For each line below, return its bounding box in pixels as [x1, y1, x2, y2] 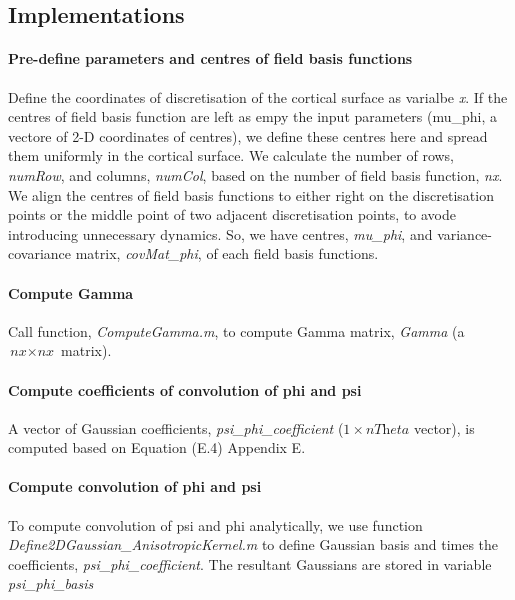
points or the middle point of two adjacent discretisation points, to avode [8, 204, 457, 225]
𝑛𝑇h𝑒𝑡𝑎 [365, 422, 410, 437]
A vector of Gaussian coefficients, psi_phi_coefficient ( [8, 417, 344, 438]
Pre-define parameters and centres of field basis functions [8, 48, 413, 69]
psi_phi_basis [8, 573, 94, 594]
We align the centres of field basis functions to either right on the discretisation [8, 184, 494, 205]
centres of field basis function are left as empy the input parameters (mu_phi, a [8, 106, 497, 127]
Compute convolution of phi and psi [8, 476, 262, 497]
